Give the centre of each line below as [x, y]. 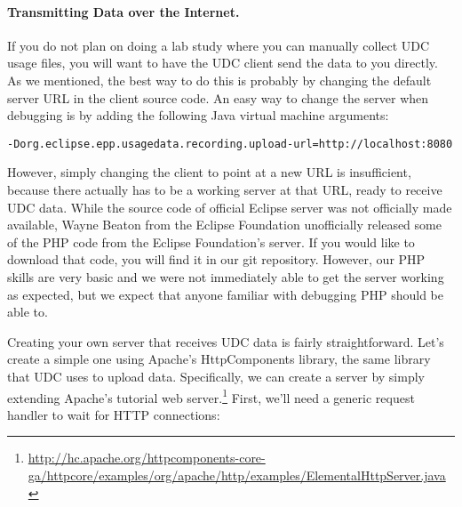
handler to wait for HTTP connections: [114, 414]
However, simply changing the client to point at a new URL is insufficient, [209, 172]
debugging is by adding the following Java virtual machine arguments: [198, 115]
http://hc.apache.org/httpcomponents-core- [147, 458]
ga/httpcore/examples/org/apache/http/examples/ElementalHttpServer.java [237, 475]
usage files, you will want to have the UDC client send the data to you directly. [223, 63]
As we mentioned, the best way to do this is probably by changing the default [219, 80]
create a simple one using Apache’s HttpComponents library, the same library [219, 359]
